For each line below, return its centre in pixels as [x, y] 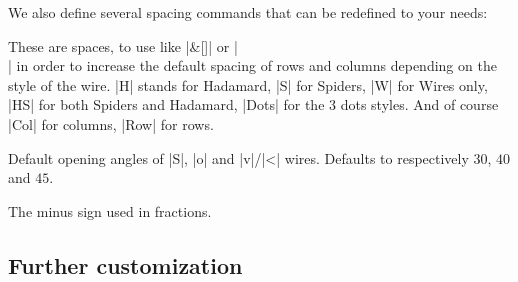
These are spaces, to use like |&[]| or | [123, 45]
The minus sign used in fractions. [110, 210]
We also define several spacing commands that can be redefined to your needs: [248, 12]
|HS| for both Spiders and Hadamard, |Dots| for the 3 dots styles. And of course [253, 104]
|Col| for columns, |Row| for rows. [111, 123]
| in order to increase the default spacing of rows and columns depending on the [252, 65]
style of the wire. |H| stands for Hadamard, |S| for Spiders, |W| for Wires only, [248, 84]
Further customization [125, 264]
